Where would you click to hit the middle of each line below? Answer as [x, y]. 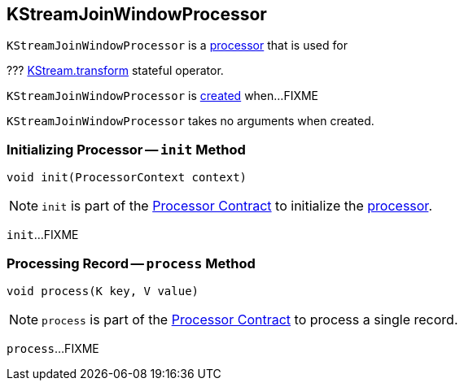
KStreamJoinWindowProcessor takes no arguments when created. [190, 121]
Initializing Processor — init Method [126, 149]
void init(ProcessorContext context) [127, 178]
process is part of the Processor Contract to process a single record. [250, 319]
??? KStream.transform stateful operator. [115, 71]
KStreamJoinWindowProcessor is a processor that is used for [177, 46]
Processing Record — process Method [131, 263]
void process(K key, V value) [103, 291]
